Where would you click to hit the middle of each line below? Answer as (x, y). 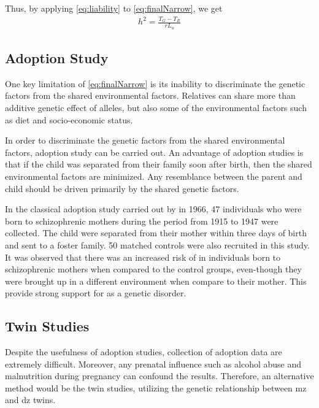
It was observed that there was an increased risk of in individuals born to (143, 257)
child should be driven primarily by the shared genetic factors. (122, 188)
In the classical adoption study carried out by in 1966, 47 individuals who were (153, 209)
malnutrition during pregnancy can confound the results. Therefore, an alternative (159, 376)
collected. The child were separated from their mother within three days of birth (156, 233)
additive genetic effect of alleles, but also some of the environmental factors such (156, 107)
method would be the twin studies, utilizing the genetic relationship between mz (156, 387)
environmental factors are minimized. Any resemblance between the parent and (154, 176)
